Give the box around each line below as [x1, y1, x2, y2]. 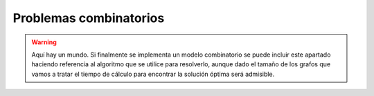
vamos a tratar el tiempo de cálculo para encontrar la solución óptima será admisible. [31, 70, 275, 78]
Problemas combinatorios [12, 10, 165, 26]
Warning [31, 38, 57, 46]
